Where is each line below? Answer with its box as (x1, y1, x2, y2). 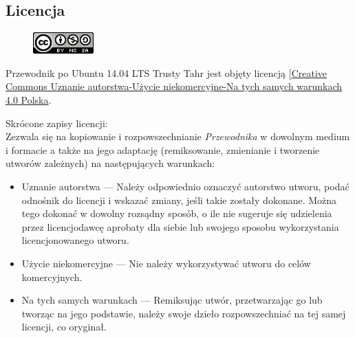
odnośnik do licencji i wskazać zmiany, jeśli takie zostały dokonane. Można (21, 192, 337, 207)
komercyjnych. (21, 269, 83, 284)
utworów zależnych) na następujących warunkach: (6, 156, 215, 170)
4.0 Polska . (6, 92, 52, 106)
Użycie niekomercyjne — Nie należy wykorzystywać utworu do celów (21, 256, 311, 270)
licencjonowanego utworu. (21, 233, 129, 247)
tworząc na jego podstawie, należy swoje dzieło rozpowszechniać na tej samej (21, 306, 346, 320)
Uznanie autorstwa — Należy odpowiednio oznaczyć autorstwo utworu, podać (21, 179, 349, 193)
